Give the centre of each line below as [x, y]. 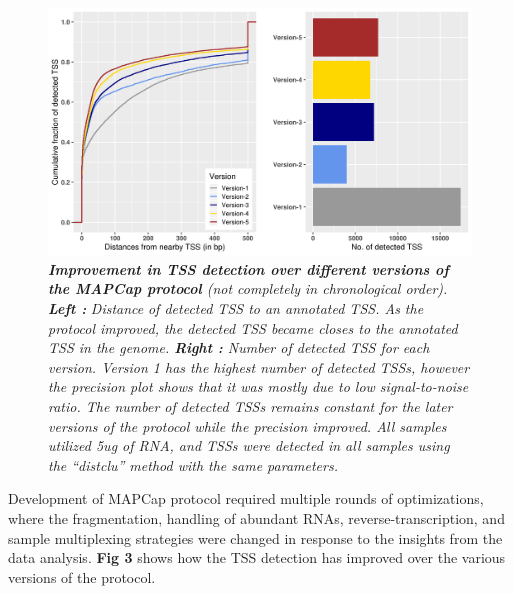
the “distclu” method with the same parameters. [193, 464]
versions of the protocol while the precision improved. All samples [247, 425]
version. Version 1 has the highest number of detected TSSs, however [259, 366]
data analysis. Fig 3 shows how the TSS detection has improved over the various [257, 557]
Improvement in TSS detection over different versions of [248, 268]
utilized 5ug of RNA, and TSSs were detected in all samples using [249, 445]
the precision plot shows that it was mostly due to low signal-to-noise [258, 386]
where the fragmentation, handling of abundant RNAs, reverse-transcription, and [256, 517]
